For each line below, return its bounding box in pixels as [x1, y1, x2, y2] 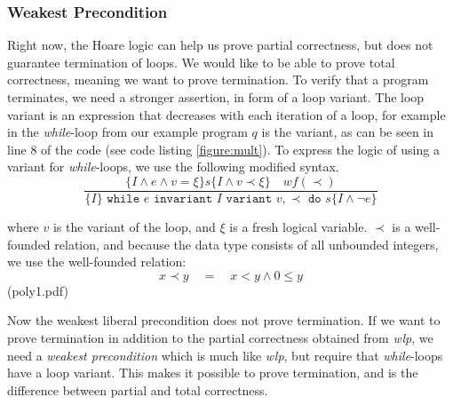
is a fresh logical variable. [229, 218, 368, 236]
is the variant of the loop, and [52, 218, 216, 236]
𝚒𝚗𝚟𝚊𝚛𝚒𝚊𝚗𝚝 [153, 193, 213, 206]
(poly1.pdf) [7, 281, 68, 299]
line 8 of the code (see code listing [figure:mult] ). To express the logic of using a [7, 139, 440, 158]
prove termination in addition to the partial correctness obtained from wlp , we [7, 329, 433, 346]
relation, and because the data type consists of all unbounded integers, [54, 234, 439, 253]
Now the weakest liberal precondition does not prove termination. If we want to [7, 311, 441, 330]
